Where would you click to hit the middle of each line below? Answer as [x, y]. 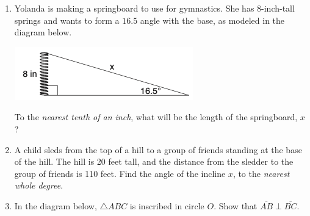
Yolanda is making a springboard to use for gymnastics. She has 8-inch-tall [154, 8]
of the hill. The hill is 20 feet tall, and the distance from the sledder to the [154, 161]
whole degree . [39, 185]
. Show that [236, 205]
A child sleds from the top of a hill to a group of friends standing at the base [158, 149]
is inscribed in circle [167, 205]
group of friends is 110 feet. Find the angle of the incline [120, 173]
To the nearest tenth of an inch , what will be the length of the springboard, [156, 117]
